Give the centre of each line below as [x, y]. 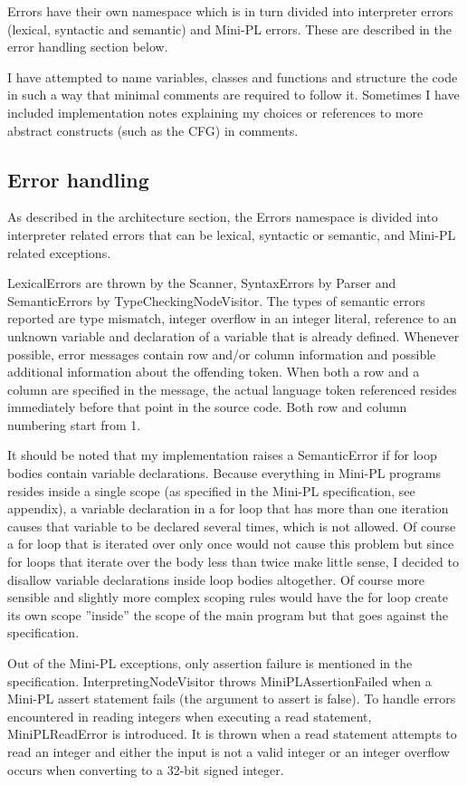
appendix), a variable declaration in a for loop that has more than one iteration [228, 508]
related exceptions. [59, 252]
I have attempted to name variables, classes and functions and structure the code [233, 77]
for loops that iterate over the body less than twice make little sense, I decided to [233, 562]
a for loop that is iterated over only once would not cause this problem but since [231, 544]
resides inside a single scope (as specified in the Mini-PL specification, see [211, 490]
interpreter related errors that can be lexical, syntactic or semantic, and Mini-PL [232, 234]
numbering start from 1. [74, 424]
